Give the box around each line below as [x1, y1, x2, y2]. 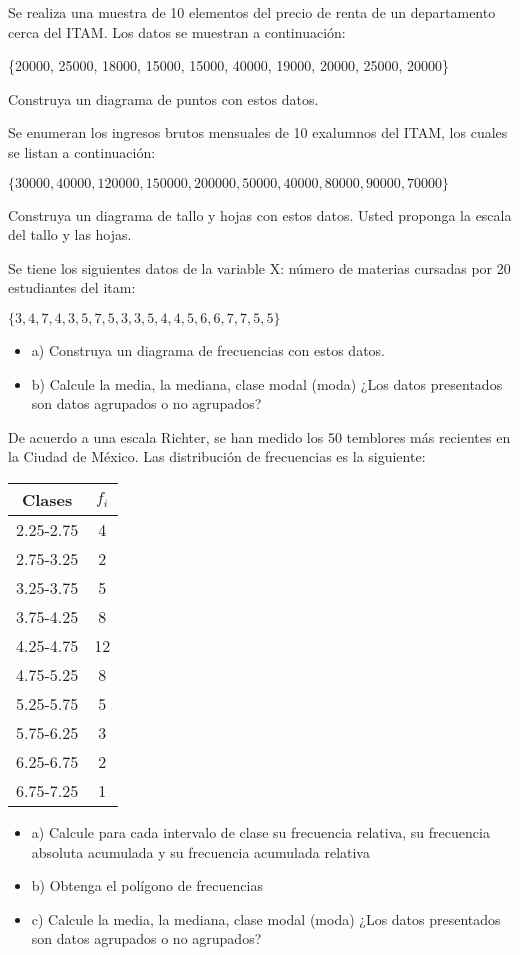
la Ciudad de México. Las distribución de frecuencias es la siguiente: [8, 446, 426, 467]
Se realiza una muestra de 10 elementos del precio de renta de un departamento [8, 2, 496, 22]
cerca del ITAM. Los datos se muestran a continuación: [8, 21, 346, 42]
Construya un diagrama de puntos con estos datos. [8, 88, 319, 109]
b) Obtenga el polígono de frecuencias [31, 875, 263, 896]
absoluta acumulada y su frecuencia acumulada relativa [31, 841, 370, 862]
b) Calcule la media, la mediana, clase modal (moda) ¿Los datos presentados [31, 373, 503, 394]
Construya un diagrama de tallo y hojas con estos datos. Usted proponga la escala [8, 204, 512, 225]
